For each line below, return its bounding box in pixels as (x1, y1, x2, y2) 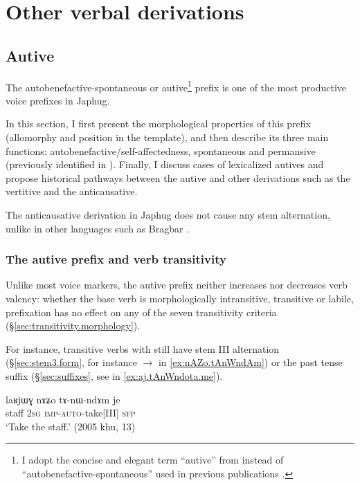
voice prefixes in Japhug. (6, 93, 110, 107)
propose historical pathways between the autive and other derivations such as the (6, 170, 350, 185)
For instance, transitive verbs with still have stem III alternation (6, 341, 280, 356)
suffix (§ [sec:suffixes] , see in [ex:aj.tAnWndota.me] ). (6, 368, 223, 383)
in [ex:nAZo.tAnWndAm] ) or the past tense (158, 355, 343, 369)
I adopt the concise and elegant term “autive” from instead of (21, 452, 284, 467)
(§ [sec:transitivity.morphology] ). (6, 318, 141, 333)
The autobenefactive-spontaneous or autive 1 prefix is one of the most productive (6, 77, 346, 94)
